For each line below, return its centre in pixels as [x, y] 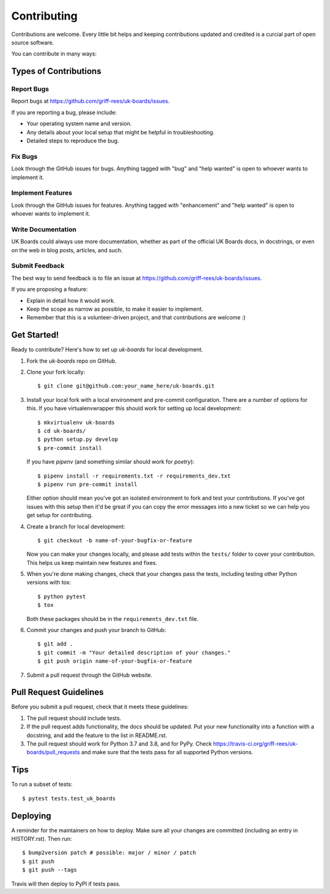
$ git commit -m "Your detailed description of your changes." [134, 652]
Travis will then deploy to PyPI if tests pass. [66, 884]
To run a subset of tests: [42, 784]
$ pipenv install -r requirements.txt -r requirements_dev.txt [134, 476]
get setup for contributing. [60, 515]
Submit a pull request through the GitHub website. [90, 675]
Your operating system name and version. [79, 124]
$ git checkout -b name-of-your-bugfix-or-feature [115, 540]
